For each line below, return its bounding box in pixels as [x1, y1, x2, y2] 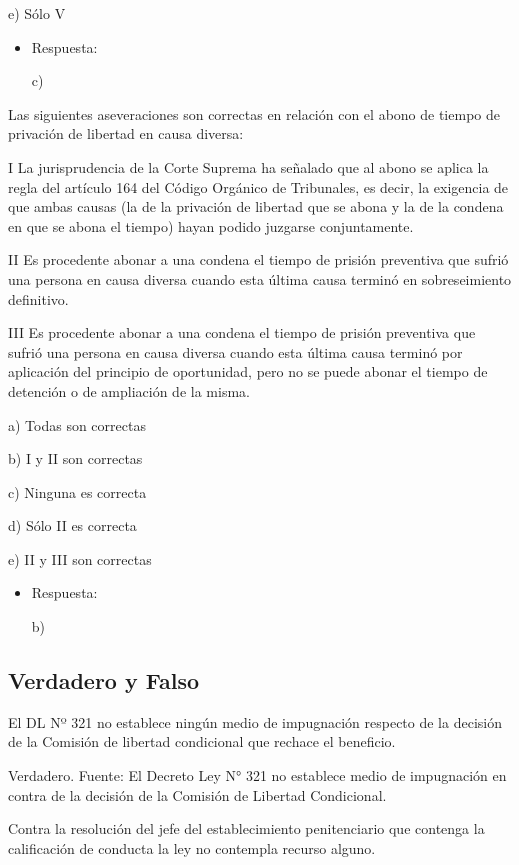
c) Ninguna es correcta [8, 481, 147, 502]
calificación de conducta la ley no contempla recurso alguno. [8, 837, 376, 858]
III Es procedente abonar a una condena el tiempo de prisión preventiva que [8, 322, 476, 343]
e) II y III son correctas [8, 548, 152, 569]
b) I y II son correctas [8, 448, 143, 469]
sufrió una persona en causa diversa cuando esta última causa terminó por [8, 341, 463, 362]
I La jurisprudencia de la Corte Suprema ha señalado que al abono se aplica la [8, 156, 489, 177]
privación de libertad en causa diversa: [8, 123, 244, 144]
